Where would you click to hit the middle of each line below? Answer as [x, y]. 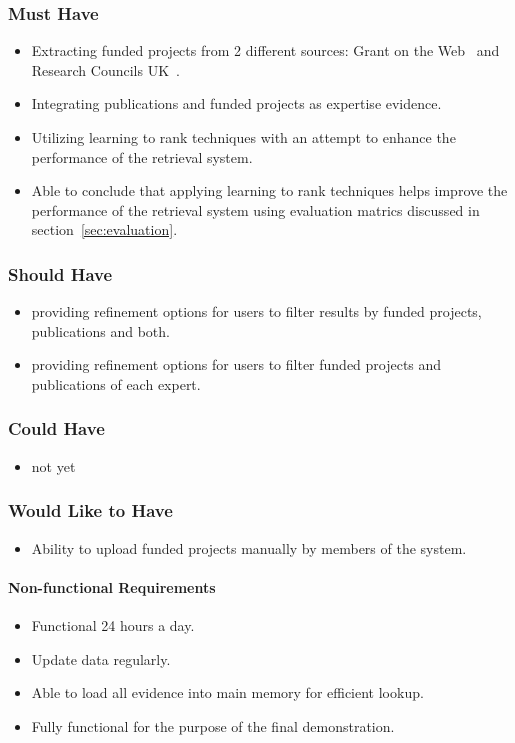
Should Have [60, 273]
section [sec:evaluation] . [104, 229]
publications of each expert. [116, 383]
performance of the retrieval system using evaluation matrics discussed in [255, 209]
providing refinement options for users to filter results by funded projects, [256, 311]
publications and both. [100, 330]
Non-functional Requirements [112, 586]
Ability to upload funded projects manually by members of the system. [249, 547]
